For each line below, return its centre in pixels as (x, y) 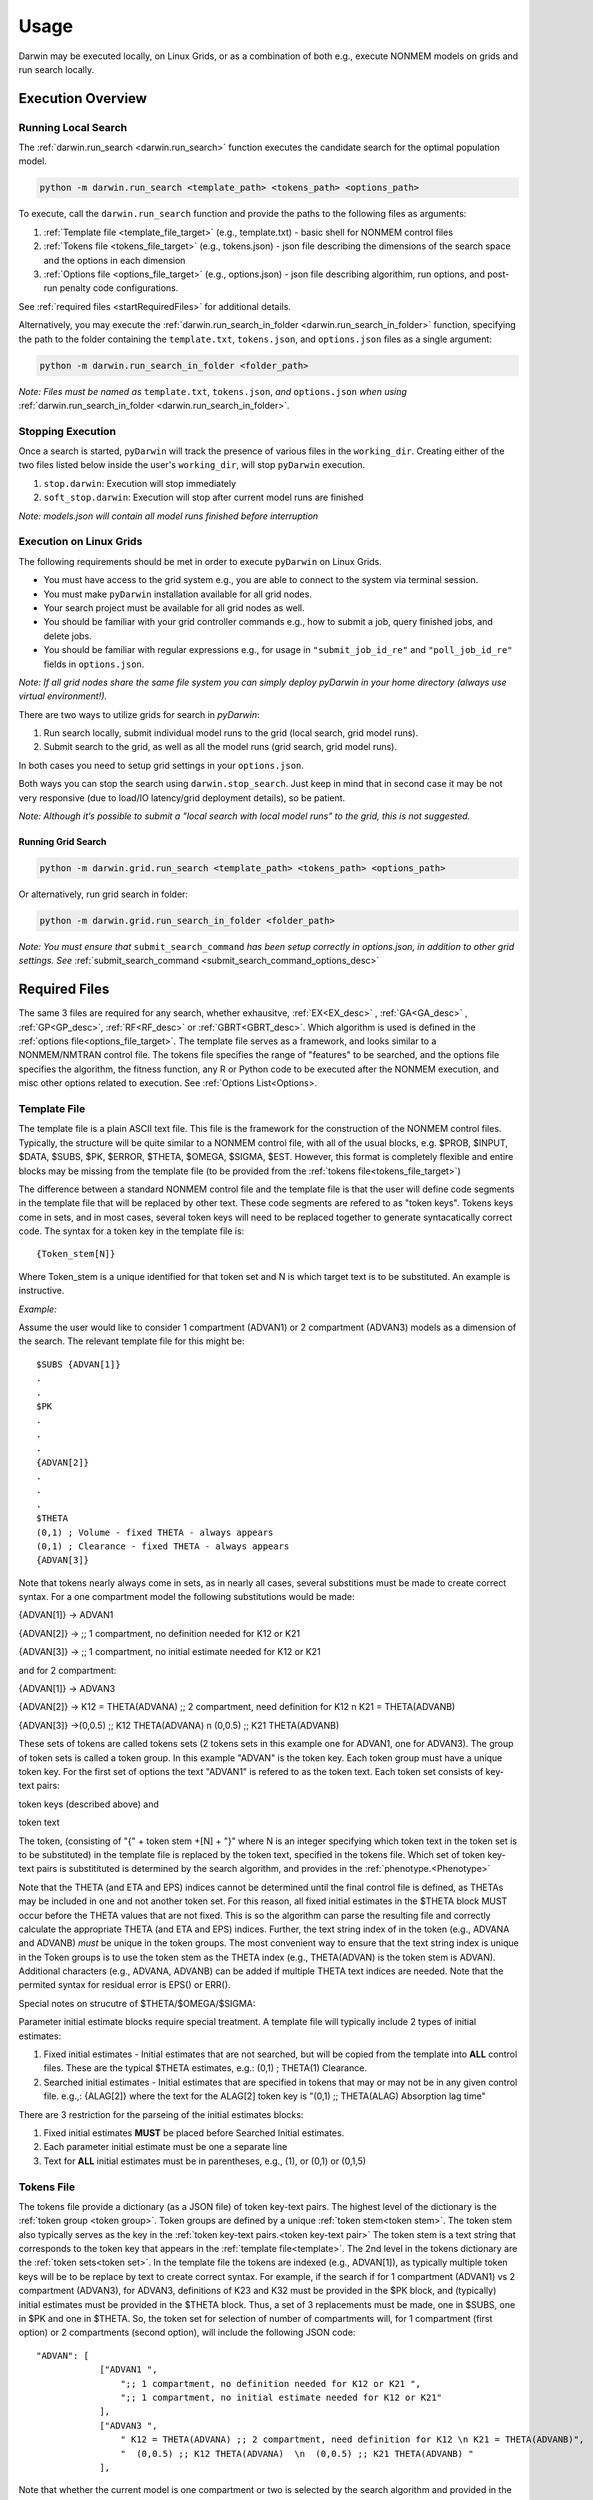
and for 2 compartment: (67, 1670)
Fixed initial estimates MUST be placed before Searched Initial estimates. (194, 2132)
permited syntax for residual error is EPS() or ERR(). (124, 1985)
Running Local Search (73, 127)
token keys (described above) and (89, 1804)
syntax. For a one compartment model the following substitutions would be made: (186, 1597)
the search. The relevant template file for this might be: (131, 1341)
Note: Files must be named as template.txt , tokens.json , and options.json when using (212, 391)
